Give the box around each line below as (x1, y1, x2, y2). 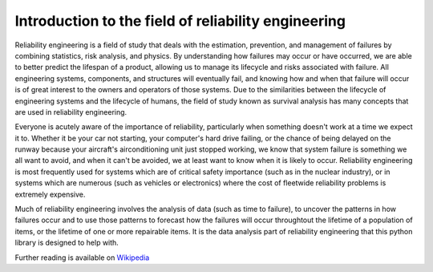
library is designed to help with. (14, 237, 119, 248)
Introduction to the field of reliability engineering (14, 12, 346, 30)
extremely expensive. (14, 189, 86, 199)
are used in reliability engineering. (14, 107, 127, 116)
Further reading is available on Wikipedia (14, 253, 150, 262)
